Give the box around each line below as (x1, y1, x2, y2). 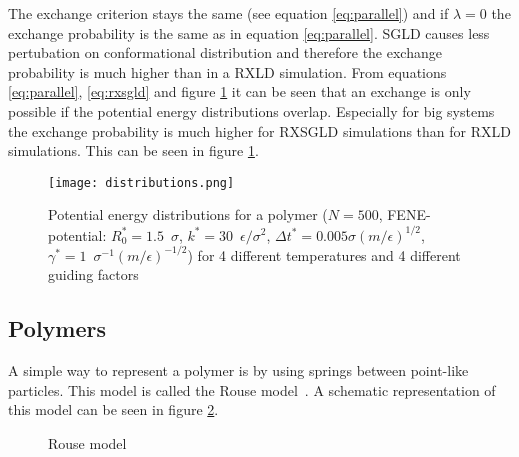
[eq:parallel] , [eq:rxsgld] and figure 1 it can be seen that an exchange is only (8, 81, 471, 102)
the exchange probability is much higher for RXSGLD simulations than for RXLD (8, 120, 511, 141)
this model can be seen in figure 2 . (8, 399, 219, 420)
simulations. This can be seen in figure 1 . (8, 140, 259, 161)
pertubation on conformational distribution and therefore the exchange (8, 42, 442, 63)
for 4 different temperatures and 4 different (197, 244, 461, 265)
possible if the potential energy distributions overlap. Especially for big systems (8, 100, 495, 121)
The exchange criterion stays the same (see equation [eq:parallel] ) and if (8, 3, 449, 23)
